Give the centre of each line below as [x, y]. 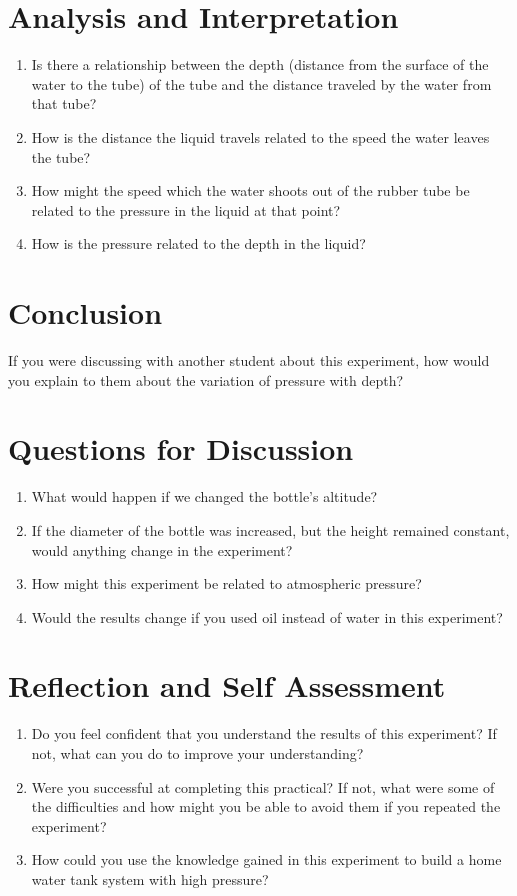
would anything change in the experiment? [162, 549]
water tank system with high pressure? [150, 878]
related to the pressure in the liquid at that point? [186, 209]
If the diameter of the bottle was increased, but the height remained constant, [270, 529]
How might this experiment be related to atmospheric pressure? [226, 583]
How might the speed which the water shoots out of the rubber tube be [250, 190]
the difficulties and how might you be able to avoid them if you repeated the [266, 806]
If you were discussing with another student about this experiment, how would [249, 360]
